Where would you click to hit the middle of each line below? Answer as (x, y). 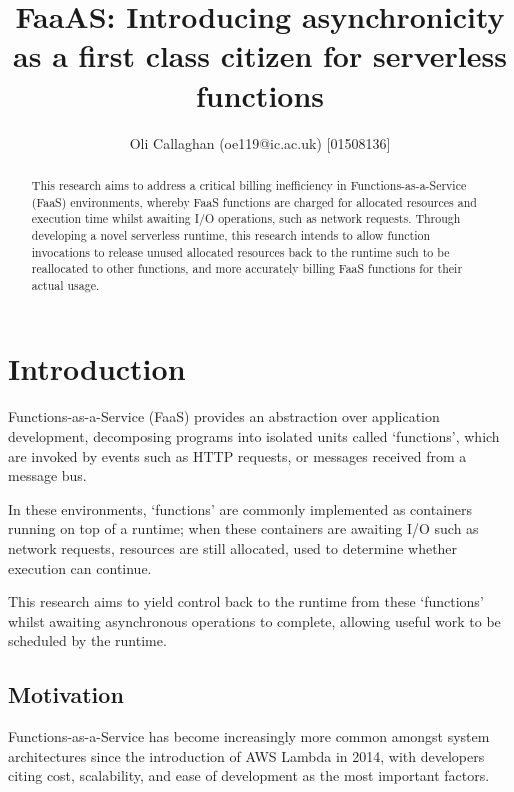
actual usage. (65, 284)
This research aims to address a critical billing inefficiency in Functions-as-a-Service (249, 184)
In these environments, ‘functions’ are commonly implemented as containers (240, 508)
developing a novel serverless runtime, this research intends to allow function (231, 234)
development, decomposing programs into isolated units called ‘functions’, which (254, 436)
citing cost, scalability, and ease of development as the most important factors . (249, 775)
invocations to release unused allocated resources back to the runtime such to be (240, 251)
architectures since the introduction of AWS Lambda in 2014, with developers (246, 755)
